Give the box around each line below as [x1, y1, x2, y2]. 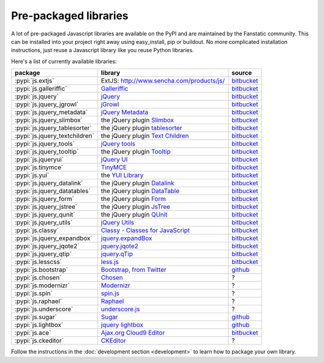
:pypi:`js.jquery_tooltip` [14, 148, 79, 156]
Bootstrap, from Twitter [101, 266, 167, 274]
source [231, 69, 252, 77]
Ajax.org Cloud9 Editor [101, 329, 165, 337]
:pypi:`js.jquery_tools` [14, 140, 75, 148]
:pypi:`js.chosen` [14, 274, 62, 282]
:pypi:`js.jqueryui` [14, 155, 64, 164]
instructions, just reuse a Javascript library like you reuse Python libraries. [11, 47, 194, 54]
